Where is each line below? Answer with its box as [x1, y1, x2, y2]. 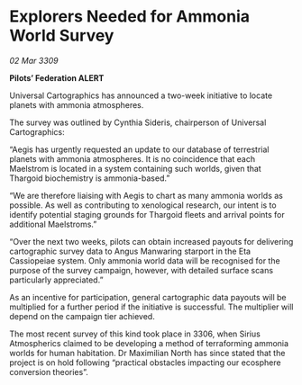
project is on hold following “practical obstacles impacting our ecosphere [9, 357, 281, 368]
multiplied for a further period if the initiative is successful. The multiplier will [9, 301, 294, 312]
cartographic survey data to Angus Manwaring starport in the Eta [9, 246, 251, 256]
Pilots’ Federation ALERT [9, 72, 105, 83]
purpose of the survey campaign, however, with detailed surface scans [9, 264, 273, 275]
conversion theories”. [9, 366, 88, 377]
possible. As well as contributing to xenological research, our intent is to [9, 200, 277, 210]
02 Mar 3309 [9, 55, 59, 66]
